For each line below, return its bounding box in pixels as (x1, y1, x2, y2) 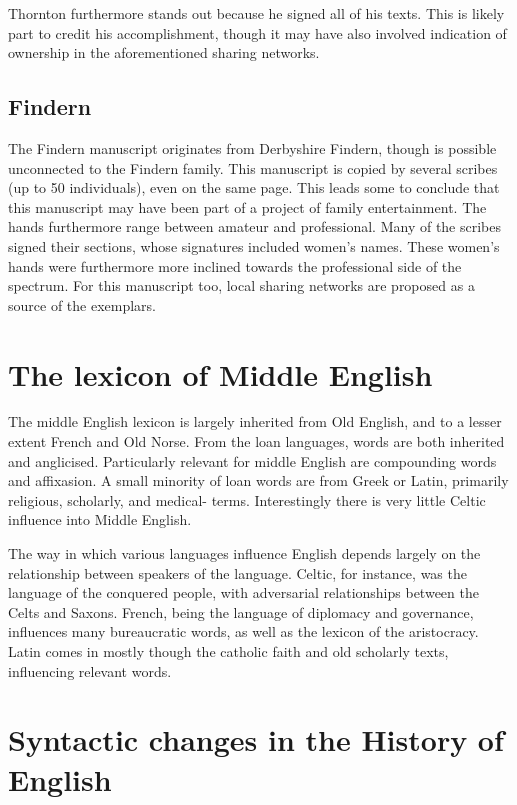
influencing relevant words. (8, 660, 172, 681)
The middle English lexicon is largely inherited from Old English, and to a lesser (8, 411, 502, 432)
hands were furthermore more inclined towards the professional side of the (8, 255, 462, 276)
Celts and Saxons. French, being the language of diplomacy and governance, (8, 601, 474, 622)
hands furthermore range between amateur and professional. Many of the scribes (8, 216, 502, 237)
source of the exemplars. (8, 294, 156, 315)
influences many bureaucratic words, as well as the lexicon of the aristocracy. (8, 621, 479, 642)
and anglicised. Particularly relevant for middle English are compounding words (8, 450, 497, 471)
